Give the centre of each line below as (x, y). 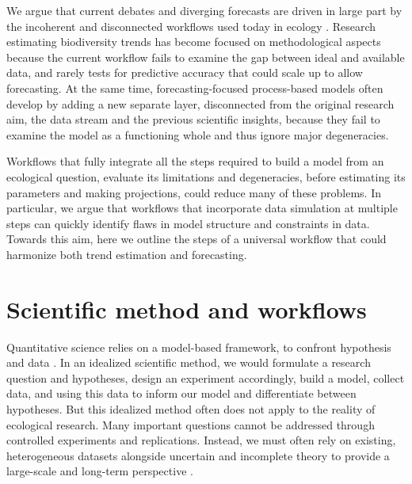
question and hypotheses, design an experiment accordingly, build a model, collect (206, 377)
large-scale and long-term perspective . (100, 471)
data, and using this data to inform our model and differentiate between (181, 393)
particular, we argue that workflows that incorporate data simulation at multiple (202, 208)
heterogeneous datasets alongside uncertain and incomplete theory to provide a (198, 455)
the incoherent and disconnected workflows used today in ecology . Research (191, 26)
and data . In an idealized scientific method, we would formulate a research (189, 362)
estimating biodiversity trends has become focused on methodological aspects (194, 42)
